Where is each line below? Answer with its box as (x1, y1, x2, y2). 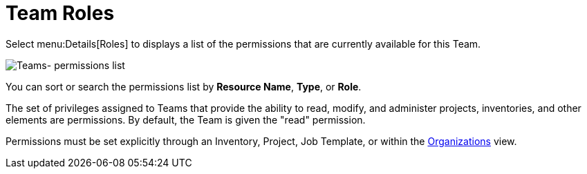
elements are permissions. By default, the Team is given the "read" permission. (6, 113, 366, 126)
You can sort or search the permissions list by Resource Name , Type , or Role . (6, 80, 362, 93)
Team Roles (6, 1, 115, 25)
